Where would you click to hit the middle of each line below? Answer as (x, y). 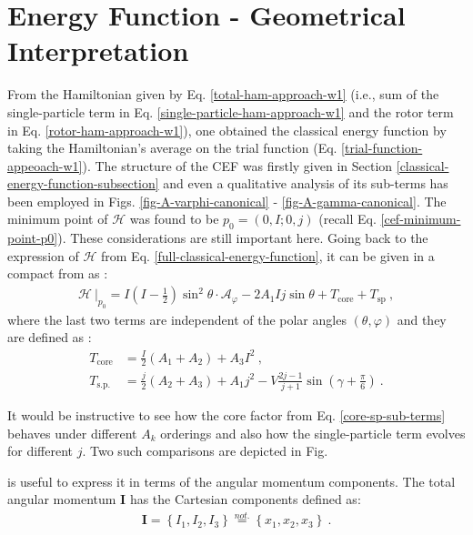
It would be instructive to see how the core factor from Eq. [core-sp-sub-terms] (226, 415)
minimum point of (58, 219)
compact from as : (58, 273)
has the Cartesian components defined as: (245, 499)
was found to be (174, 219)
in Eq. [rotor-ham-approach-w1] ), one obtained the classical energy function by (227, 130)
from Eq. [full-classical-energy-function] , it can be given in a (268, 255)
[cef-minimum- (421, 219)
